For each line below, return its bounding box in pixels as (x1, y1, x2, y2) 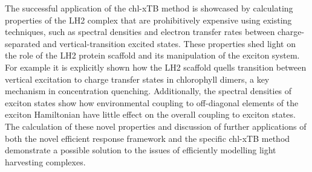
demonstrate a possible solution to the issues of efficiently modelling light (5, 144, 276, 156)
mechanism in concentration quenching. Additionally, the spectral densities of (5, 84, 292, 97)
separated (5, 37, 41, 49)
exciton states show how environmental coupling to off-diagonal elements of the (5, 96, 299, 109)
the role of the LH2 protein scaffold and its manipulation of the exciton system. (5, 49, 300, 62)
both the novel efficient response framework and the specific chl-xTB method (5, 132, 290, 144)
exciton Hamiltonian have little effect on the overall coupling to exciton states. (5, 108, 296, 121)
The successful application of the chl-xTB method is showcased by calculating (5, 2, 293, 14)
